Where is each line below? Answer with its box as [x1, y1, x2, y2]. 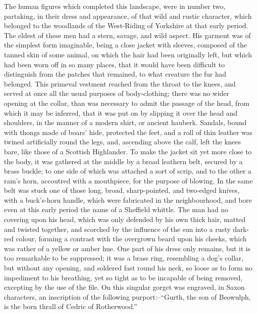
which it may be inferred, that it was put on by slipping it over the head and [4, 107, 238, 118]
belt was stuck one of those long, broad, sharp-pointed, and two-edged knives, [4, 185, 240, 195]
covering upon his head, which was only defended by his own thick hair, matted [4, 214, 246, 224]
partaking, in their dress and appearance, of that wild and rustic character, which [4, 10, 252, 21]
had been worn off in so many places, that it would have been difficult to [4, 59, 225, 69]
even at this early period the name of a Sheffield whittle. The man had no [4, 204, 228, 215]
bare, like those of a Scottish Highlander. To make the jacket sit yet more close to [4, 146, 252, 156]
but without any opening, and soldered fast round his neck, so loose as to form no [4, 263, 253, 273]
